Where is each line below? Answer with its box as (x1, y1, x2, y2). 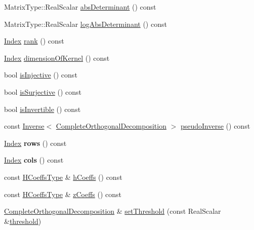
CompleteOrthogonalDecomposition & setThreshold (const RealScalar (4, 206, 221, 216)
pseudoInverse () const (180, 121, 250, 131)
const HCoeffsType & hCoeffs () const (4, 171, 122, 182)
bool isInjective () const (4, 69, 77, 80)
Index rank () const (4, 35, 64, 46)
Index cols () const (4, 155, 64, 165)
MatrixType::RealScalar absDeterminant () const (4, 2, 156, 12)
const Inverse (4, 121, 45, 131)
